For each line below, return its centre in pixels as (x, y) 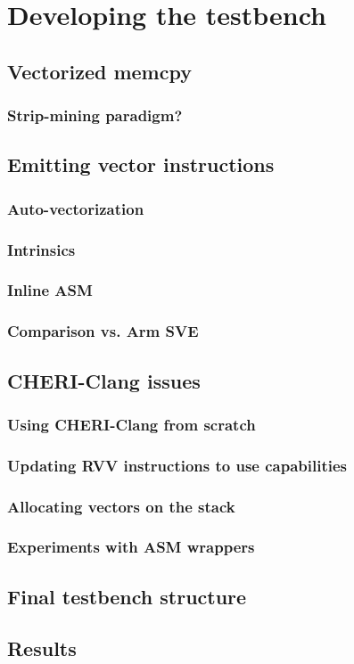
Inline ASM (50, 290)
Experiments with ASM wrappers (131, 547)
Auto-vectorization (76, 208)
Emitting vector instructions (141, 164)
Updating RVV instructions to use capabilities (177, 465)
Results (42, 648)
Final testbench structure (127, 596)
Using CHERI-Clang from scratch (132, 424)
